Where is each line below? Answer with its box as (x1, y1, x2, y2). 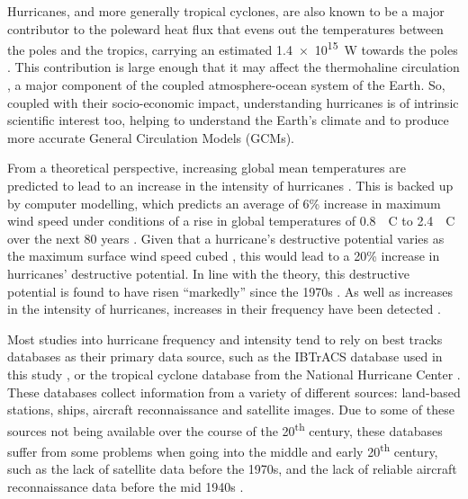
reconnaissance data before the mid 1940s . (7, 477, 244, 495)
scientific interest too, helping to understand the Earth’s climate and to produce (7, 111, 449, 129)
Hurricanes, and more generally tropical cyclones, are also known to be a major (7, 2, 445, 20)
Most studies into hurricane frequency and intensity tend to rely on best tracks (7, 329, 443, 348)
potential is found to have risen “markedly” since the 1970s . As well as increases (7, 281, 453, 300)
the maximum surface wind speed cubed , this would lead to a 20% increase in (7, 246, 440, 265)
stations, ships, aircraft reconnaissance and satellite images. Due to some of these (7, 400, 454, 419)
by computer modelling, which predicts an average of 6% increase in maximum (7, 193, 441, 212)
